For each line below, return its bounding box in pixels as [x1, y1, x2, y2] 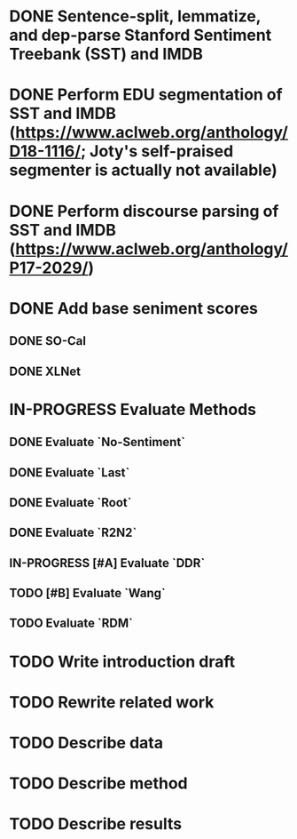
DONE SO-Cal [9, 333, 87, 348]
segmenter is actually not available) [9, 160, 277, 180]
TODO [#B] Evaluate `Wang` [9, 586, 166, 601]
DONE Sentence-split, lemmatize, [9, 6, 262, 27]
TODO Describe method [9, 773, 188, 794]
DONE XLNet [9, 364, 82, 379]
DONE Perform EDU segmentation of [9, 84, 283, 105]
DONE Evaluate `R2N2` [9, 525, 137, 540]
